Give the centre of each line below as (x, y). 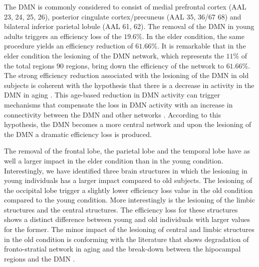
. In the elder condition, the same (193, 36)
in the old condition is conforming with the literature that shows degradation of (126, 239)
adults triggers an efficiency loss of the (63, 36)
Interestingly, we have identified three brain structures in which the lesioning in (126, 170)
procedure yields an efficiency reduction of (69, 46)
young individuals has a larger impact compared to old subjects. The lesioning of (128, 180)
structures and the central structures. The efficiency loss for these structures (121, 209)
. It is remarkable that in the (201, 46)
